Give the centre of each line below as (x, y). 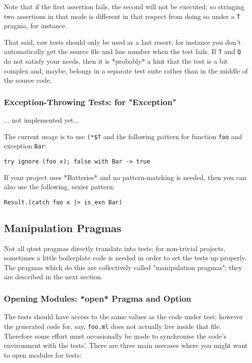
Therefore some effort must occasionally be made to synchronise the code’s (115, 336)
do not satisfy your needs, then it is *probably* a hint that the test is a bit (116, 61)
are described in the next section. (54, 277)
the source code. (28, 80)
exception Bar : (25, 146)
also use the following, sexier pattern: (59, 187)
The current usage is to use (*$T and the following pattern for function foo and (123, 136)
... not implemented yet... (42, 120)
